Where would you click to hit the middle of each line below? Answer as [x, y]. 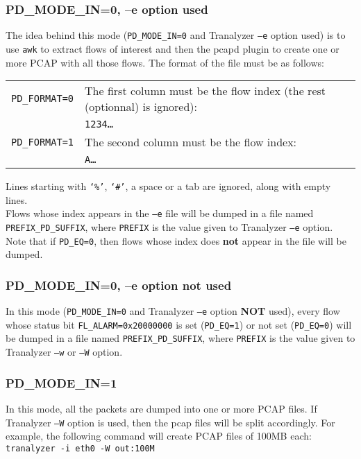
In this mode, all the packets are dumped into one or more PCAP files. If [161, 408]
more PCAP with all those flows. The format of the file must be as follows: [165, 62]
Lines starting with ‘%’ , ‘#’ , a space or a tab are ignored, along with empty [168, 186]
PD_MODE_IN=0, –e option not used [119, 285]
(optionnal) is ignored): [141, 107]
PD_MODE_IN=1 [61, 382]
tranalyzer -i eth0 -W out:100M [80, 448]
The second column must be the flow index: [191, 142]
